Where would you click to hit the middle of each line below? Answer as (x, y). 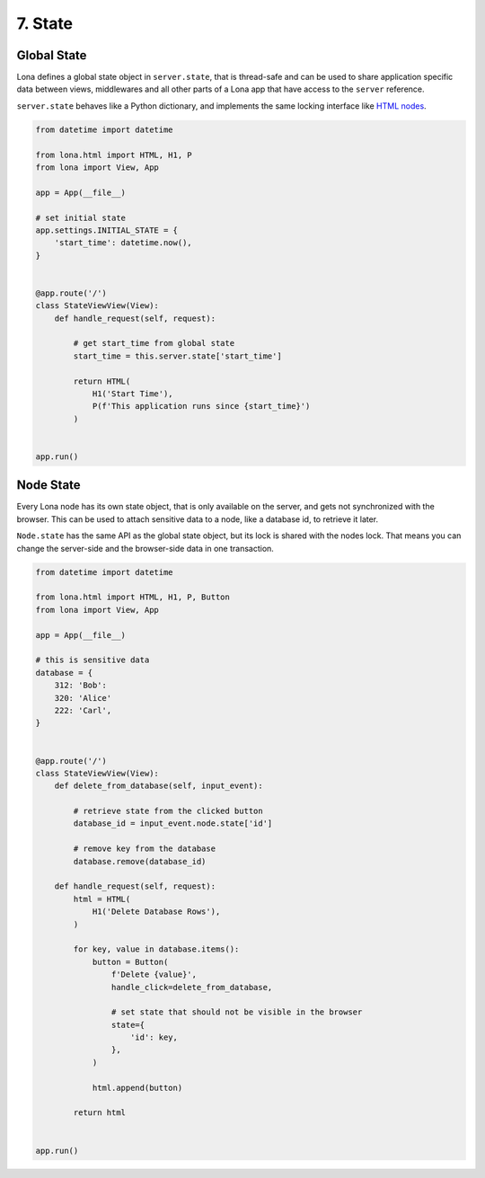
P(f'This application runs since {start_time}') (201, 406)
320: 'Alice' (83, 698)
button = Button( (130, 962)
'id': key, (154, 1037)
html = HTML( (102, 899)
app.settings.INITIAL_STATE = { (107, 230)
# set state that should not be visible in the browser (237, 1012)
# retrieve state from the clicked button (168, 811)
